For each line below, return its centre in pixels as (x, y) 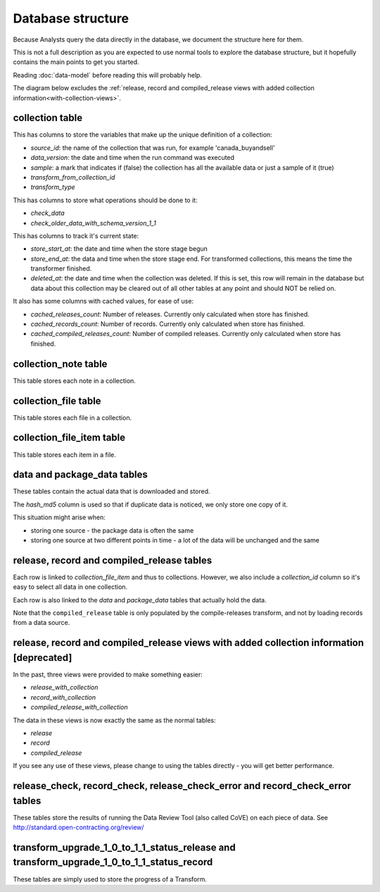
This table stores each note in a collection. (75, 380)
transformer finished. (61, 268)
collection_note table (60, 364)
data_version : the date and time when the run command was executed (133, 158)
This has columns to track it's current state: (76, 235)
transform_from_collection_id (73, 177)
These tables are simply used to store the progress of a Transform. (110, 879)
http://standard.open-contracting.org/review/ (78, 827)
